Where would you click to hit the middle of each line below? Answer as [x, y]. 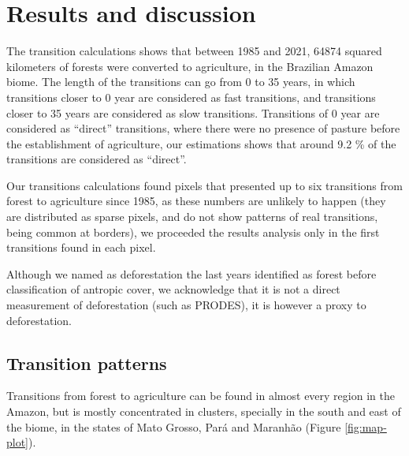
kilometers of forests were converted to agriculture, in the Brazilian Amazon [190, 66]
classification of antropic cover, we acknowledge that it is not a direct [173, 289]
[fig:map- [366, 426]
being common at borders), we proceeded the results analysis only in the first [193, 232]
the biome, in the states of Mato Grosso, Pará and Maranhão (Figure [174, 426]
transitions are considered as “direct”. [97, 159]
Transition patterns [87, 363]
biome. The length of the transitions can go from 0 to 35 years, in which [181, 82]
